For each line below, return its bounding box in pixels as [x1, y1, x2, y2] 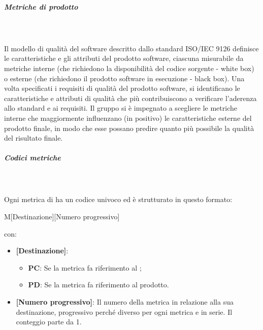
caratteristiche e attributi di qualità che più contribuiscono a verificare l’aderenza [4, 92, 257, 103]
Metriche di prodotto [4, 1, 78, 12]
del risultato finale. [4, 133, 63, 143]
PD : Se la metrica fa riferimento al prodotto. [28, 279, 169, 290]
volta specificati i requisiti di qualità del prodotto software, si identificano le [4, 83, 240, 93]
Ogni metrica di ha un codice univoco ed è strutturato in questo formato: [4, 194, 233, 205]
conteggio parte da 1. [16, 316, 82, 327]
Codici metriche [4, 152, 61, 163]
